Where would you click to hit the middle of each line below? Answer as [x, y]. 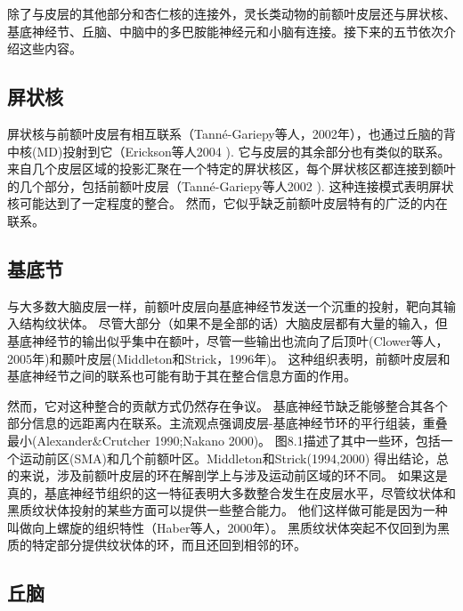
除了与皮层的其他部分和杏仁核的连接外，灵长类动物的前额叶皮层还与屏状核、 [231, 13]
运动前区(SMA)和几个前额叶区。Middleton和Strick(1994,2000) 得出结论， [227, 458]
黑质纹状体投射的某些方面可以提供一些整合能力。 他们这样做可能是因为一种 [227, 510]
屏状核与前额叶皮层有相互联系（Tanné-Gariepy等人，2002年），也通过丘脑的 [225, 133]
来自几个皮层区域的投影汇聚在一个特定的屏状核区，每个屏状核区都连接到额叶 [231, 169]
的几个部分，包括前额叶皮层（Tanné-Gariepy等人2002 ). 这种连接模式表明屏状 [231, 185]
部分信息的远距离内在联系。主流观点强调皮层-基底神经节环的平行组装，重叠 [227, 423]
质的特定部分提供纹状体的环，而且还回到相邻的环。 [157, 545]
